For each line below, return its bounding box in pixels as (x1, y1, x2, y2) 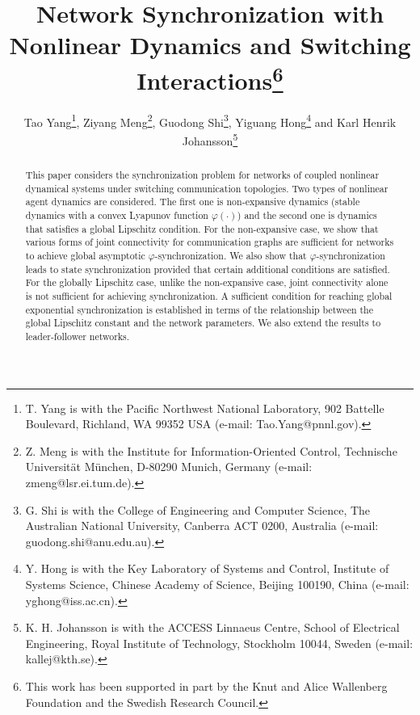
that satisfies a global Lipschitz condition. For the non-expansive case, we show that (25, 221, 379, 235)
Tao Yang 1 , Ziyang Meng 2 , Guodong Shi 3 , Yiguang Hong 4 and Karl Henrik (23, 111, 397, 130)
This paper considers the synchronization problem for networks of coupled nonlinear (25, 168, 380, 182)
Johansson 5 (182, 130, 238, 149)
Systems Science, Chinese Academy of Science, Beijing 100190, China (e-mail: (25, 576, 409, 592)
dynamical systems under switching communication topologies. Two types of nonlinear (25, 181, 388, 195)
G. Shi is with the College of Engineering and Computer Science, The (25, 501, 371, 518)
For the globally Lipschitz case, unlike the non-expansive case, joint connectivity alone (25, 275, 388, 289)
